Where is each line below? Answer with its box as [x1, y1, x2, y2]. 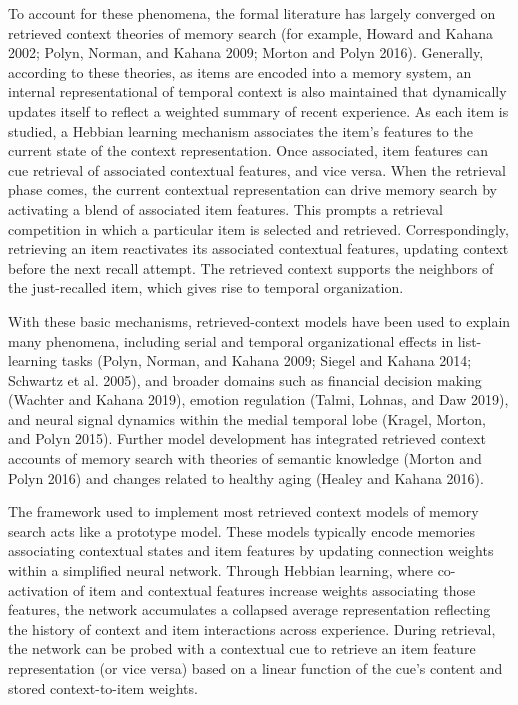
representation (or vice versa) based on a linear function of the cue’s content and [8, 658, 503, 678]
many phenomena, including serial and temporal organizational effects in [8, 330, 454, 351]
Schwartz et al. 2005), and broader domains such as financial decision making [8, 369, 482, 390]
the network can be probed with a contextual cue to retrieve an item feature [8, 638, 476, 659]
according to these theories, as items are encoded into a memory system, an [8, 61, 472, 82]
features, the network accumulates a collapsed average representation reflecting [8, 599, 491, 620]
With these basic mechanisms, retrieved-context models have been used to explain [8, 310, 511, 331]
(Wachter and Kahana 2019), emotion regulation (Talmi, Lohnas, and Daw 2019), [8, 389, 509, 410]
